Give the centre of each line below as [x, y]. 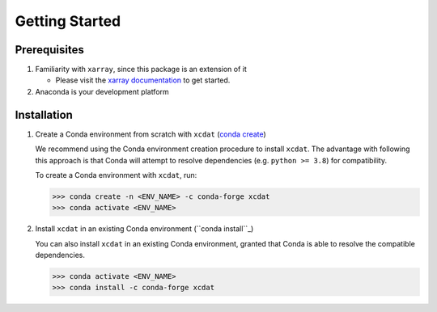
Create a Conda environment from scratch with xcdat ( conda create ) [151, 134]
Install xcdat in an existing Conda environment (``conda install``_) [144, 229]
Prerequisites [49, 50]
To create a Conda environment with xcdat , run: [116, 175]
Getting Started [68, 21]
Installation [44, 114]
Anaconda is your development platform [102, 91]
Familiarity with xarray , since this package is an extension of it [141, 70]
